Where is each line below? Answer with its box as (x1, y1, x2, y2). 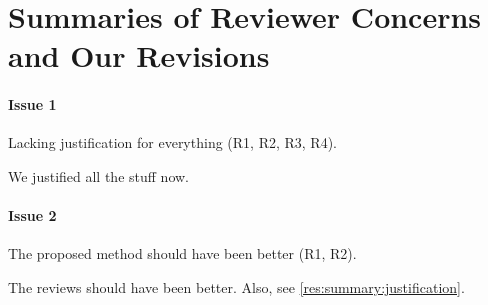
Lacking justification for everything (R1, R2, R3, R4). (8, 132, 337, 153)
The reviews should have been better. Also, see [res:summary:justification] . (8, 276, 465, 297)
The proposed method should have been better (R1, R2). (8, 243, 357, 264)
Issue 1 (8, 94, 57, 115)
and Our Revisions (8, 35, 270, 76)
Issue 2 (8, 205, 57, 226)
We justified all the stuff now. (8, 165, 189, 186)
